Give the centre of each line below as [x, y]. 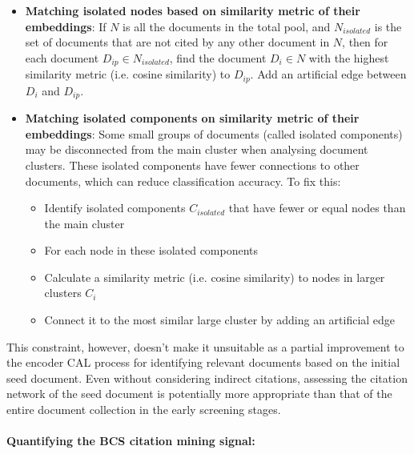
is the [388, 26]
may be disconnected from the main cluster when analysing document [197, 149]
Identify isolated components [115, 208]
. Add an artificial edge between [328, 74]
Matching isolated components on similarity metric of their [192, 118]
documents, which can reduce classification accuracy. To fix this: [183, 181]
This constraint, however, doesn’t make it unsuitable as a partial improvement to [205, 346]
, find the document [218, 57]
